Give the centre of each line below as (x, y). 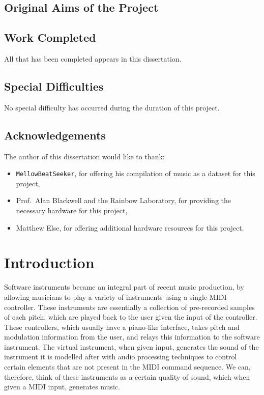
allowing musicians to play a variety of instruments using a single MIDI (115, 297)
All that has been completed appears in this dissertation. (93, 58)
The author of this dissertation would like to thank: (84, 156)
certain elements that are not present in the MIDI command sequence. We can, (127, 367)
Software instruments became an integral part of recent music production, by (124, 287)
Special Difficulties (54, 86)
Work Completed (50, 37)
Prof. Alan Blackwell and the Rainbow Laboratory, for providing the (124, 200)
